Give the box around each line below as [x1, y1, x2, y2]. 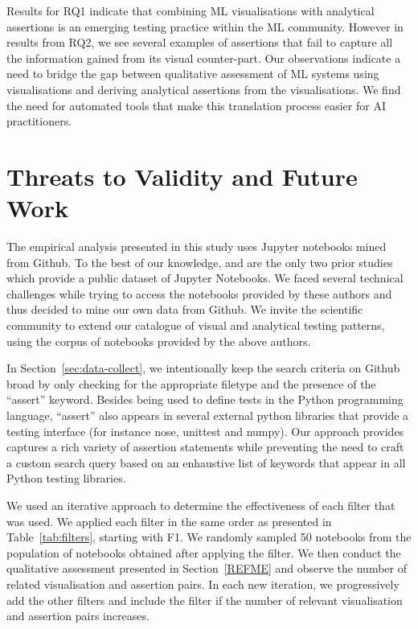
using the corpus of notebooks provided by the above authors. [6, 332, 311, 349]
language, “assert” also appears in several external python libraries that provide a [6, 407, 409, 423]
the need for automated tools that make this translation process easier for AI [6, 97, 386, 113]
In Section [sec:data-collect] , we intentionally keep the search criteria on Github [6, 360, 400, 376]
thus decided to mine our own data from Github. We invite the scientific [6, 301, 363, 318]
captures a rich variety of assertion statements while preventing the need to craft [6, 438, 404, 455]
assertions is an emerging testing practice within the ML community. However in [6, 18, 404, 35]
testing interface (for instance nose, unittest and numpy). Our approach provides [6, 422, 404, 439]
